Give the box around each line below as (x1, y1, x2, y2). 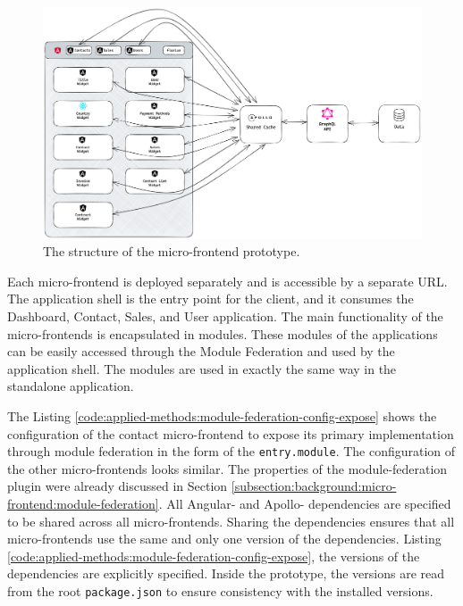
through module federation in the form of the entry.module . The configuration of (7, 442, 456, 461)
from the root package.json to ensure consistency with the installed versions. (7, 581, 434, 600)
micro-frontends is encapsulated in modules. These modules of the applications (7, 324, 438, 343)
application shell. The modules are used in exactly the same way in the (7, 359, 397, 378)
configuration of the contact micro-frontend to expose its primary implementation (7, 424, 454, 443)
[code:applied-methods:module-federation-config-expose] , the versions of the (7, 546, 420, 565)
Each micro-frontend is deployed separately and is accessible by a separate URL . (7, 271, 448, 290)
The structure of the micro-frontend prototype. (43, 242, 300, 261)
